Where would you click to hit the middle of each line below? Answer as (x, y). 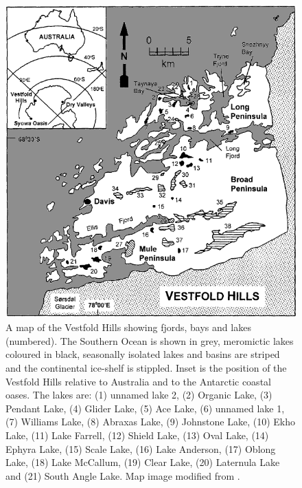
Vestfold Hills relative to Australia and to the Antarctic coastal (138, 381)
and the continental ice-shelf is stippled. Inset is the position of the (146, 367)
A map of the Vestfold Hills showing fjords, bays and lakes (128, 327)
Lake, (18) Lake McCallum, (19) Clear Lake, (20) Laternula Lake (143, 462)
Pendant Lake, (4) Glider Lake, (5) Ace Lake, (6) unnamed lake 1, (145, 408)
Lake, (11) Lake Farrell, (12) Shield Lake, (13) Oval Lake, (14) (137, 435)
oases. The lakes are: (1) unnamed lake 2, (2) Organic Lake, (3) (139, 395)
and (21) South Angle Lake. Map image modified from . (123, 475)
